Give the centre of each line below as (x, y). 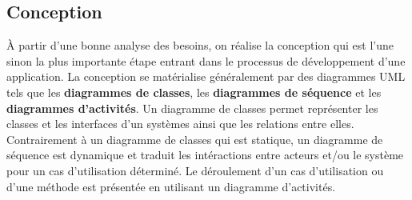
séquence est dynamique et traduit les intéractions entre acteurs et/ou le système (205, 155)
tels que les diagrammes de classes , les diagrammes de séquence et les (194, 92)
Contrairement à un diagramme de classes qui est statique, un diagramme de (195, 139)
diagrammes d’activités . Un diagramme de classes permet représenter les (192, 108)
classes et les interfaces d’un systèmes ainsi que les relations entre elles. (180, 124)
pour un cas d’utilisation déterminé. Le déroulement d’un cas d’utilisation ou (195, 170)
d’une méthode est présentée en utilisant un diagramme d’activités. (171, 186)
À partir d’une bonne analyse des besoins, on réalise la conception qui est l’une (200, 45)
